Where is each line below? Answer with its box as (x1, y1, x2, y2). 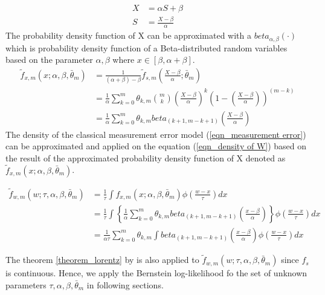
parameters (5, 278, 47, 291)
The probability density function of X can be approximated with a (5, 29, 251, 42)
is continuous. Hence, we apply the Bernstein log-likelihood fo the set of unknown (5, 267, 307, 279)
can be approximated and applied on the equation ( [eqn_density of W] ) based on (5, 140, 307, 152)
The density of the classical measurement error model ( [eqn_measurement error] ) (5, 128, 306, 140)
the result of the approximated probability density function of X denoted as (5, 151, 286, 164)
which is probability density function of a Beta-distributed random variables (5, 41, 288, 54)
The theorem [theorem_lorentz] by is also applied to (5, 253, 199, 266)
